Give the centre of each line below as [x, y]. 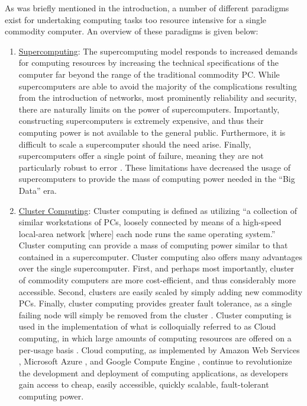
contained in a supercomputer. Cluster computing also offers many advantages [161, 256]
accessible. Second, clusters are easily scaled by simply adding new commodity [161, 291]
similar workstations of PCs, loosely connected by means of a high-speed [150, 222]
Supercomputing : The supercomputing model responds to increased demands [158, 51]
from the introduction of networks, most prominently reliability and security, [158, 97]
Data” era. [38, 190]
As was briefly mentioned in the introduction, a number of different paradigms [147, 8]
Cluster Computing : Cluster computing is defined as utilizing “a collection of [158, 210]
